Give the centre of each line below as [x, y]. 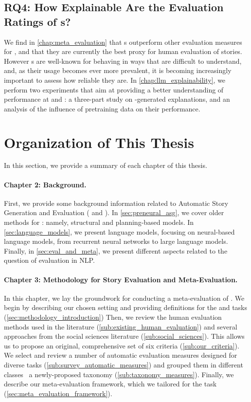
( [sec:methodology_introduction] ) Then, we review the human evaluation [113, 317]
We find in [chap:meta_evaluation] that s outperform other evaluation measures [123, 42]
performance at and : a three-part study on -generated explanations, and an [117, 99]
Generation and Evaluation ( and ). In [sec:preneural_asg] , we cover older [114, 212]
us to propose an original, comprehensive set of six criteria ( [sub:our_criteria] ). [122, 345]
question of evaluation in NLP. [49, 260]
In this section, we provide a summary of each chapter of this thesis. [106, 165]
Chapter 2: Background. [45, 184]
